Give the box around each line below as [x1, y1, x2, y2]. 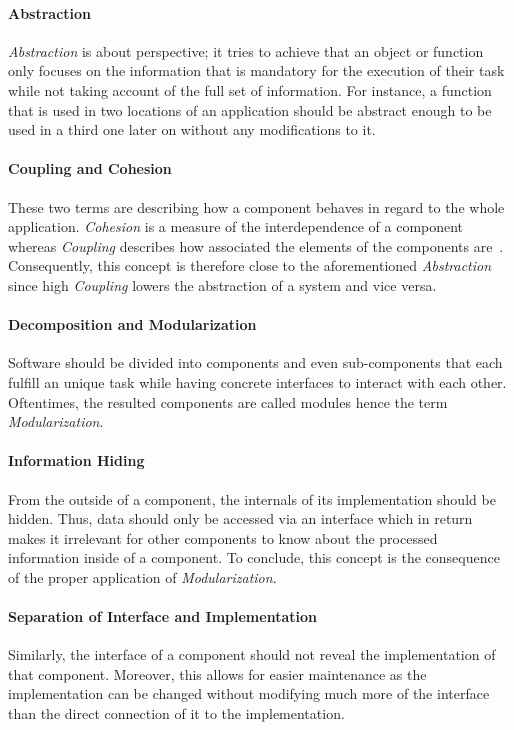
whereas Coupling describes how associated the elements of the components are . [8, 235, 504, 256]
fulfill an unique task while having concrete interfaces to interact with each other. [8, 371, 507, 392]
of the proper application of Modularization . [8, 566, 277, 587]
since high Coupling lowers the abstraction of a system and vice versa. [8, 274, 437, 295]
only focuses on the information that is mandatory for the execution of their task [8, 60, 505, 81]
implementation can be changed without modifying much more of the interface [8, 683, 490, 704]
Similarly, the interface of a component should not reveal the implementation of [8, 644, 496, 665]
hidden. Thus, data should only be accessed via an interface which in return [8, 508, 473, 529]
